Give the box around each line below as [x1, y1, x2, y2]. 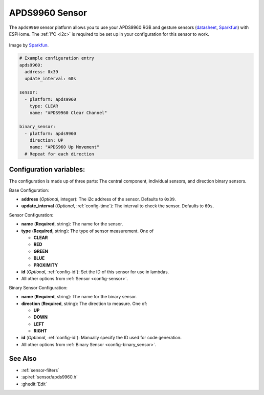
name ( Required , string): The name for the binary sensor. [21, 294, 137, 300]
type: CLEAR [29, 103, 59, 109]
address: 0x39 [24, 69, 59, 75]
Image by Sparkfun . [9, 42, 49, 48]
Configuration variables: [9, 165, 86, 174]
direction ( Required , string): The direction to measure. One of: [21, 301, 148, 307]
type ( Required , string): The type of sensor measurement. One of [21, 228, 154, 234]
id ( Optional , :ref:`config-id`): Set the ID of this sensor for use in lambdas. [21, 269, 169, 275]
